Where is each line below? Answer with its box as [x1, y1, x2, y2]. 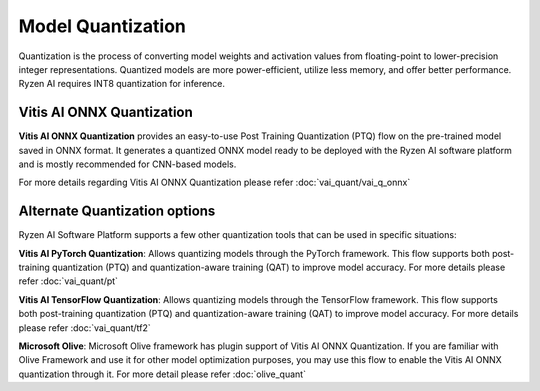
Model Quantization [18, 15, 187, 37]
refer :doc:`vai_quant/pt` [18, 275, 119, 287]
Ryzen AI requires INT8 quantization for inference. [18, 78, 225, 90]
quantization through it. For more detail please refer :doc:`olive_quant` [18, 368, 307, 380]
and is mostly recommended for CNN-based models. [18, 158, 237, 170]
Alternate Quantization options [18, 203, 216, 220]
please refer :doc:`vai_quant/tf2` [18, 321, 152, 334]
